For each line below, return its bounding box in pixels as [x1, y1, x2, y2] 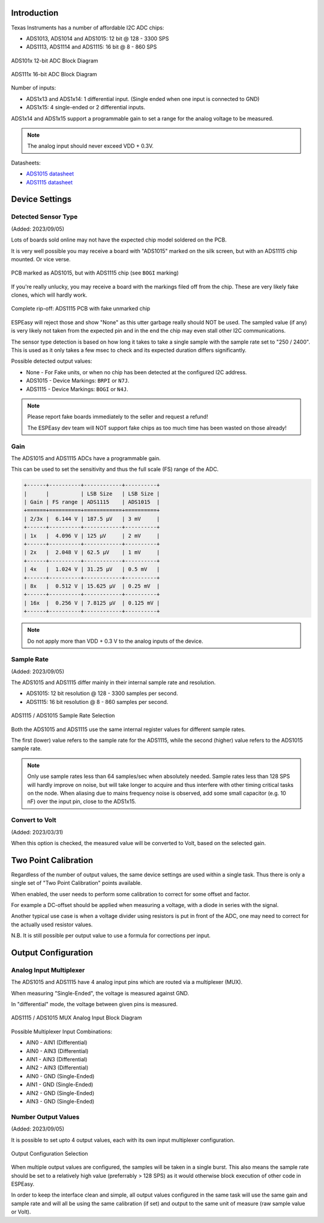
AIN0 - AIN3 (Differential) [26, 1047, 89, 1054]
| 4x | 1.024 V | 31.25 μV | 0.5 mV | [23, 566, 160, 573]
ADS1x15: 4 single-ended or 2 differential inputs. [26, 104, 145, 111]
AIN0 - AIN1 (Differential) [26, 1039, 88, 1046]
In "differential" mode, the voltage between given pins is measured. [11, 1001, 178, 1008]
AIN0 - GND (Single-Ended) [26, 1072, 95, 1079]
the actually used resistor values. [11, 921, 93, 928]
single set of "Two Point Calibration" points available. [11, 879, 142, 887]
